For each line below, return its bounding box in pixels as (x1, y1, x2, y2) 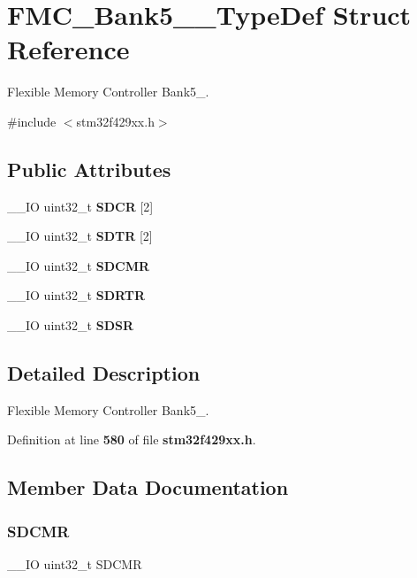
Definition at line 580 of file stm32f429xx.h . (7, 430, 256, 449)
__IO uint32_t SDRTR (7, 286, 146, 304)
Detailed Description (7, 359, 201, 387)
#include (7, 112, 57, 130)
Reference (7, 31, 130, 67)
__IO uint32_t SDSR (7, 316, 134, 335)
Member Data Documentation (7, 474, 289, 501)
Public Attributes (7, 155, 171, 182)
